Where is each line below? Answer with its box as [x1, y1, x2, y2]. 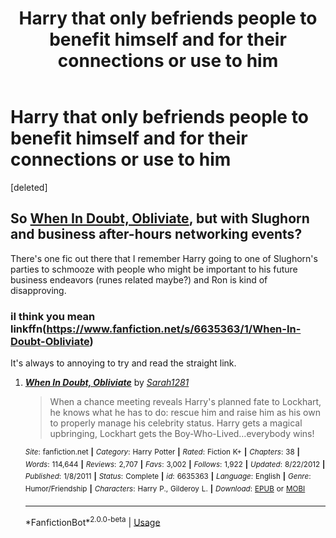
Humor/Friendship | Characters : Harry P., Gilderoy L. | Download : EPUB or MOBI [24, 484, 306, 494]
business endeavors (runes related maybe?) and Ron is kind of [10, 273, 268, 286]
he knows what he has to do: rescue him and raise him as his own [49, 407, 321, 419]
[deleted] [10, 181, 48, 193]
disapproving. [10, 284, 67, 296]
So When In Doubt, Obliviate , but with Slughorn [10, 210, 310, 227]
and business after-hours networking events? [10, 226, 303, 243]
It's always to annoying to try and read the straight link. [10, 357, 237, 369]
